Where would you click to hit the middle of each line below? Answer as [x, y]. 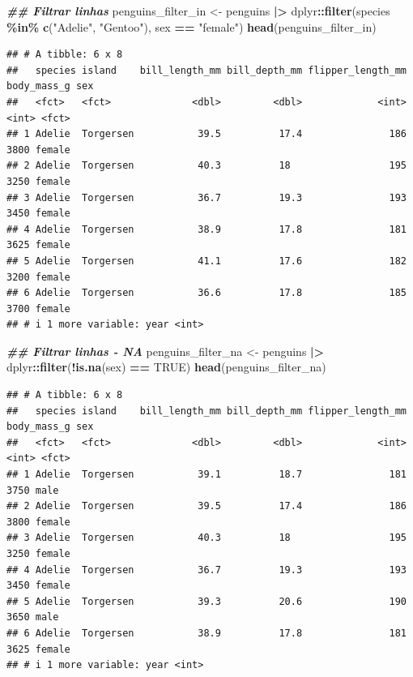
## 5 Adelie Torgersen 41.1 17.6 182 [206, 261]
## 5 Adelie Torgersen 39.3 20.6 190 [206, 601]
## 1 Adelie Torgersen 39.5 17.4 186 [206, 134]
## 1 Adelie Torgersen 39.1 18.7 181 [206, 475]
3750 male [33, 490]
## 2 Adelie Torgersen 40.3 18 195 [206, 166]
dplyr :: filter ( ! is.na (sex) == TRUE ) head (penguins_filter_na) [166, 367]
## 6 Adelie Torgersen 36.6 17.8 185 [206, 293]
